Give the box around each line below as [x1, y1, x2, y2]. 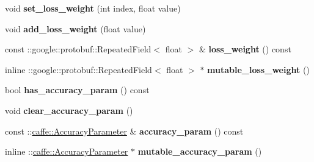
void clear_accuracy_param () [5, 104, 133, 116]
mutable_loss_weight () [207, 63, 310, 76]
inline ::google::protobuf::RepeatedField [5, 63, 152, 76]
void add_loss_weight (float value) [5, 22, 146, 35]
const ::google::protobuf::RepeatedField [5, 43, 152, 55]
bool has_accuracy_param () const [5, 83, 150, 96]
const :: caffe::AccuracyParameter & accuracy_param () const [5, 124, 244, 137]
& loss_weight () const [199, 43, 291, 55]
